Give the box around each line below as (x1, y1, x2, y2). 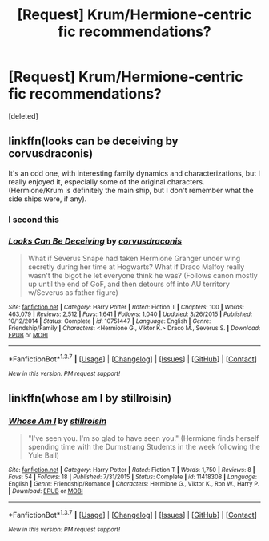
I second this (8, 214, 60, 225)
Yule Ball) (27, 450, 60, 460)
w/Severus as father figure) (27, 287, 118, 297)
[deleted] (8, 111, 38, 121)
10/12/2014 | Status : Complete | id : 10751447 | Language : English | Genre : (8, 317, 211, 325)
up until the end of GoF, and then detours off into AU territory (27, 279, 231, 289)
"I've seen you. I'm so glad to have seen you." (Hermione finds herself (27, 434, 259, 443)
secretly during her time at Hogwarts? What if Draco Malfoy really (27, 262, 245, 272)
